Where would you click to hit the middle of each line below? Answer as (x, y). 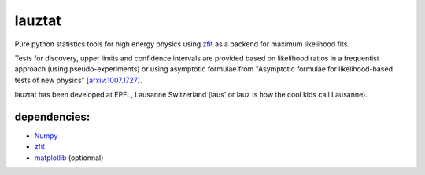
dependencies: (52, 117)
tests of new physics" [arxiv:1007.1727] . (78, 80)
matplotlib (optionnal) (69, 158)
